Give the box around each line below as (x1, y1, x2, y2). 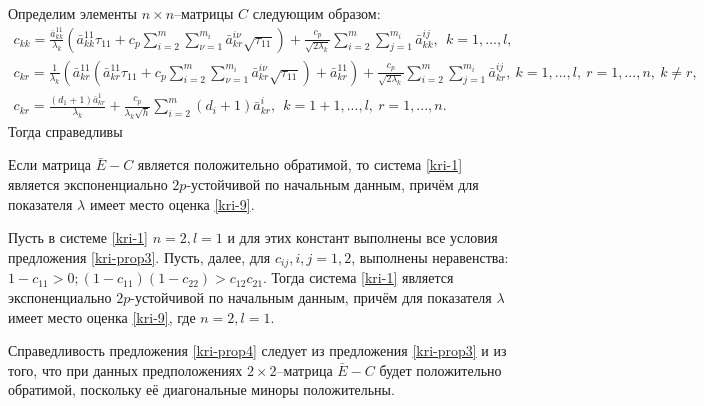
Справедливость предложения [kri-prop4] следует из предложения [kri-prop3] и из (8, 340, 507, 361)
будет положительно (379, 359, 502, 380)
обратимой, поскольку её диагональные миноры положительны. (8, 379, 395, 400)
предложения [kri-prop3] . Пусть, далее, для (8, 246, 271, 267)
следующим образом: (252, 3, 381, 23)
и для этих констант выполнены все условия (227, 227, 498, 248)
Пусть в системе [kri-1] (8, 227, 148, 248)
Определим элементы (8, 3, 138, 23)
